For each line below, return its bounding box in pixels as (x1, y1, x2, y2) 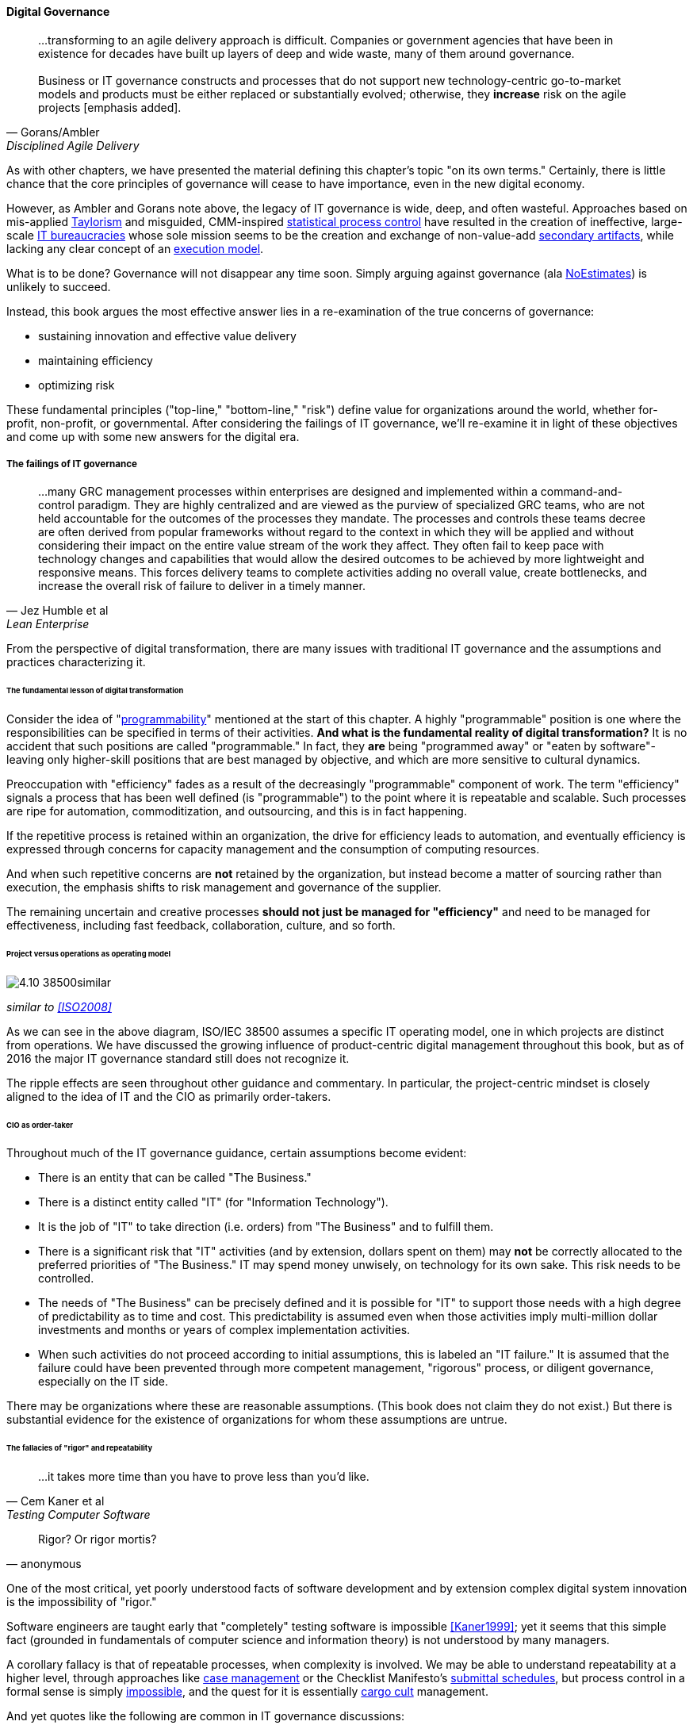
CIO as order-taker (6, 1120, 74, 1129)
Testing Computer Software (6, 1508, 151, 1522)
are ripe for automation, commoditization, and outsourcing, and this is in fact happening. (6, 804, 467, 818)
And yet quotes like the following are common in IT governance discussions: (6, 1709, 405, 1723)
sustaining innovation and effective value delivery (38, 328, 297, 343)
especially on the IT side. (38, 1374, 169, 1389)
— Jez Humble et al (6, 604, 109, 618)
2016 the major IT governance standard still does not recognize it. (6, 1051, 350, 1065)
